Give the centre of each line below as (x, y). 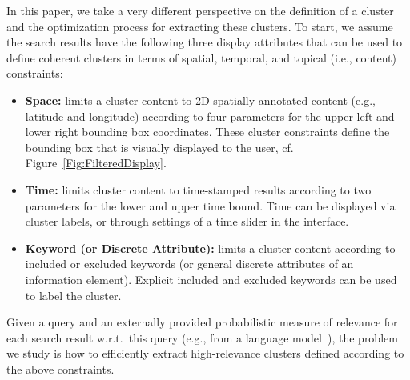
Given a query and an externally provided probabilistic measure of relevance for (202, 322)
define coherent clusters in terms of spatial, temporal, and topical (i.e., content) (201, 57)
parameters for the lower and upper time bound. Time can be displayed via (210, 205)
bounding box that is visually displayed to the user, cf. (159, 147)
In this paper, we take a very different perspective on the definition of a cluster (200, 10)
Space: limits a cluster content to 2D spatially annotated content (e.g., (200, 100)
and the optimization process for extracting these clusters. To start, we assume (200, 26)
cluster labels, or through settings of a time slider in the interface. (187, 221)
